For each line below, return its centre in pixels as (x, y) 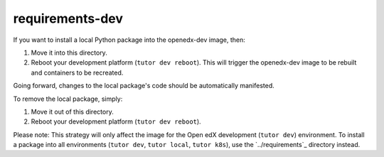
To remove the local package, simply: (68, 99)
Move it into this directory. (69, 53)
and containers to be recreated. (77, 72)
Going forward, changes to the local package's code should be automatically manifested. (144, 86)
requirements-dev (68, 18)
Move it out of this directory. (72, 112)
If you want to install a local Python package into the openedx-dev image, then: (129, 40)
